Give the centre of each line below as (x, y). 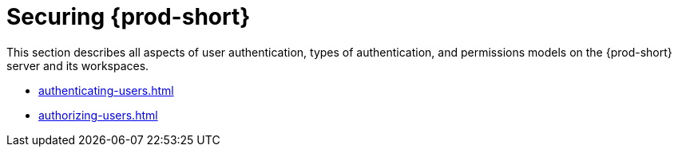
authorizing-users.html (98, 115)
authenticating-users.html (106, 90)
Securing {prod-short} (129, 17)
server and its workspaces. (78, 65)
